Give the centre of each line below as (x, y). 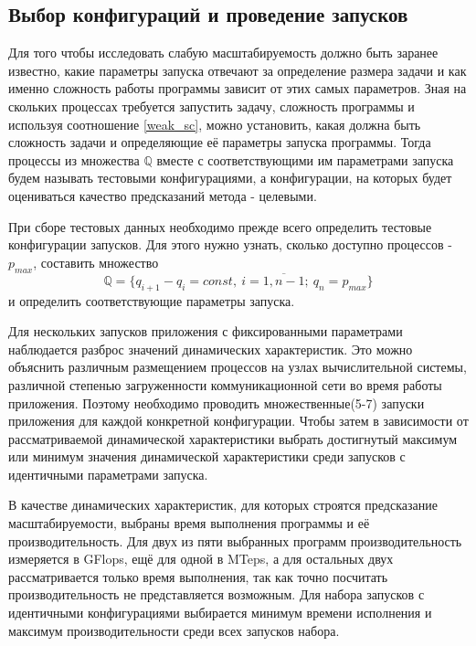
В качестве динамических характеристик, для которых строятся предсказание (223, 505)
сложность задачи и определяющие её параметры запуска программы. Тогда (220, 142)
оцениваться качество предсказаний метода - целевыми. (163, 195)
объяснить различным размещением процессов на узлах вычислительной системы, (238, 367)
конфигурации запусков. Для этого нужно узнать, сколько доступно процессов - (230, 244)
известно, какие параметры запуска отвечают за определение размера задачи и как (238, 70)
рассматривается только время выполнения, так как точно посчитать (198, 576)
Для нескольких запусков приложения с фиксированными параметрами (206, 331)
